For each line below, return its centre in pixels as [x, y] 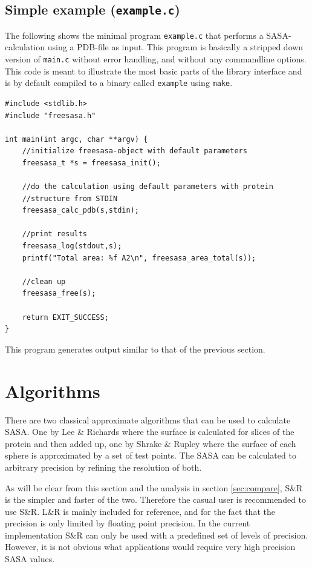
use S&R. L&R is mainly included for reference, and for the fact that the [140, 511]
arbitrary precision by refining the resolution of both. [103, 467]
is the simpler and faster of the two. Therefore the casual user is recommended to [156, 499]
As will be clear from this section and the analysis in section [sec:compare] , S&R [154, 487]
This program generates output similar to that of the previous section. [135, 349]
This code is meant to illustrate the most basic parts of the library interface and [154, 71]
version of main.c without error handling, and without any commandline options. [156, 59]
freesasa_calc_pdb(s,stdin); [80, 211]
